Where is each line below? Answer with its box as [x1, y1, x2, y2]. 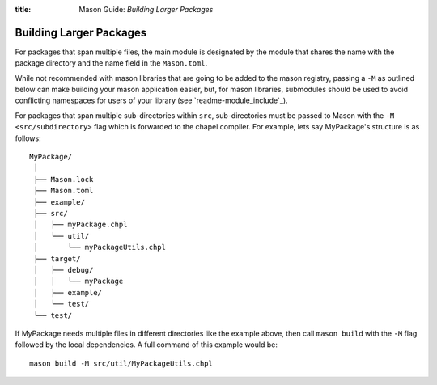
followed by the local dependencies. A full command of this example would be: [15, 340, 278, 349]
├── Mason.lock [33, 175, 94, 184]
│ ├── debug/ [33, 265, 94, 274]
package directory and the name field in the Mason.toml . [15, 58, 208, 68]
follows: [15, 133, 41, 143]
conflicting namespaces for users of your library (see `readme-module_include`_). [15, 95, 288, 105]
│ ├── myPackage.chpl [33, 220, 128, 230]
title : [15, 5, 32, 14]
